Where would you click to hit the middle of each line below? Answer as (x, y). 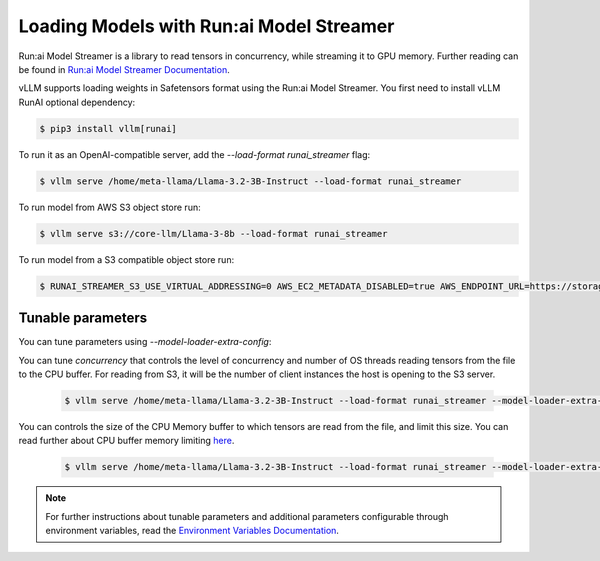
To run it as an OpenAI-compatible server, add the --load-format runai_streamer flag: (194, 154)
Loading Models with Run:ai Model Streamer (206, 26)
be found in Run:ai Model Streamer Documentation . (124, 69)
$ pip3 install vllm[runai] (108, 128)
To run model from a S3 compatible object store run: (126, 259)
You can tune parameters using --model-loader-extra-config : (145, 342)
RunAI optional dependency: (77, 102)
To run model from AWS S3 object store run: (109, 207)
